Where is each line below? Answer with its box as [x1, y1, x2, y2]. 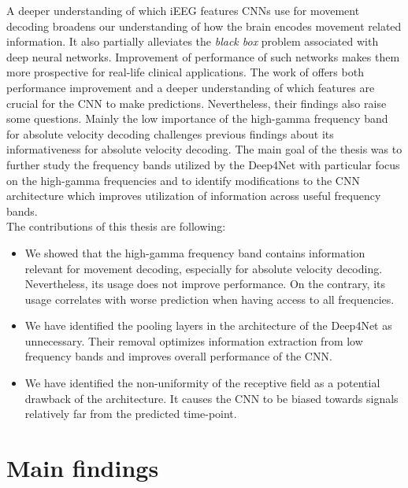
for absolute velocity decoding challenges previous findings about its [6, 125, 334, 142]
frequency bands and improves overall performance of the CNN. [24, 348, 332, 364]
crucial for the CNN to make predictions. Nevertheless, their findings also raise [6, 94, 387, 111]
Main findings [6, 452, 159, 484]
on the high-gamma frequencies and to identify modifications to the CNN [6, 172, 360, 188]
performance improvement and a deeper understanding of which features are [6, 79, 375, 95]
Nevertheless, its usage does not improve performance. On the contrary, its [24, 275, 386, 292]
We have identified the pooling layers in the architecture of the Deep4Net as [24, 317, 392, 334]
